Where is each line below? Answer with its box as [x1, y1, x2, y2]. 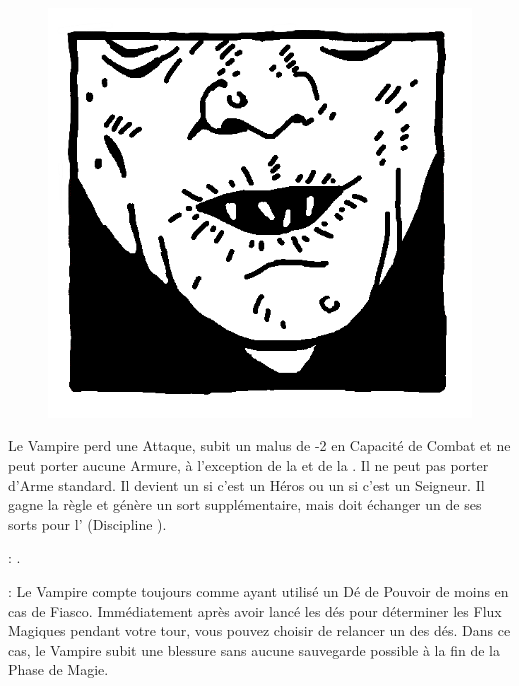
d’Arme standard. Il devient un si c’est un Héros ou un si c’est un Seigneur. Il [8, 474, 485, 495]
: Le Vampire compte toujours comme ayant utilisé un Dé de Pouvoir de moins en [8, 581, 509, 602]
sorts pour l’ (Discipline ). [8, 513, 167, 534]
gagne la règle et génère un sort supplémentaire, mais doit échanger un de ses [8, 494, 482, 515]
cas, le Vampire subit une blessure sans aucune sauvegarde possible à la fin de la [8, 639, 500, 660]
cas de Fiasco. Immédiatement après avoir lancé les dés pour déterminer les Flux [8, 600, 502, 621]
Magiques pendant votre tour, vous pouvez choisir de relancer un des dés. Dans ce [8, 620, 511, 641]
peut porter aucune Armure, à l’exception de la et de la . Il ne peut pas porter [8, 455, 489, 476]
